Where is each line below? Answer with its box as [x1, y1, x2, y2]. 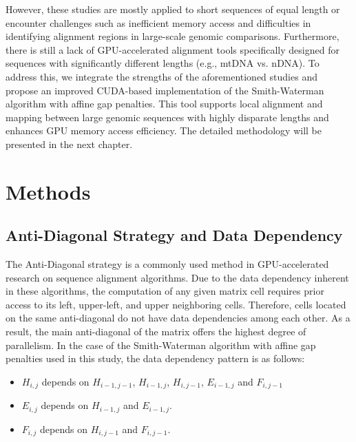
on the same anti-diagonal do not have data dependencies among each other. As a [6, 311, 350, 325]
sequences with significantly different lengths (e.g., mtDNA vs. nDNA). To [6, 56, 320, 70]
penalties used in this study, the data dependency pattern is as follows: [6, 351, 305, 366]
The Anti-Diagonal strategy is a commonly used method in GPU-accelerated [6, 257, 329, 271]
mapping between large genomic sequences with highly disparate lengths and [6, 109, 329, 124]
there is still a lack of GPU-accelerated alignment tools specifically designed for [6, 42, 339, 56]
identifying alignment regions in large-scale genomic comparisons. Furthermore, [6, 29, 339, 43]
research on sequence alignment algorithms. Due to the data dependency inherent [6, 270, 349, 284]
